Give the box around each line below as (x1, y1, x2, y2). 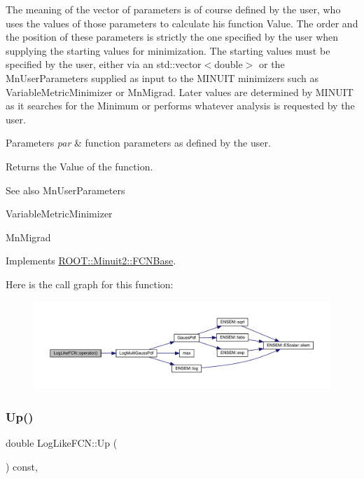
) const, (6, 459, 38, 473)
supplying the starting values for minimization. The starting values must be (6, 43, 330, 58)
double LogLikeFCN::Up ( (6, 436, 118, 450)
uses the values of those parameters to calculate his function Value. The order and (6, 15, 358, 30)
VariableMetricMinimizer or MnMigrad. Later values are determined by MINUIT (6, 84, 353, 99)
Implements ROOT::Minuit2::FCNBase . (6, 253, 176, 268)
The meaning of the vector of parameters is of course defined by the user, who (6, 2, 341, 16)
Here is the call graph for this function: (6, 276, 174, 291)
